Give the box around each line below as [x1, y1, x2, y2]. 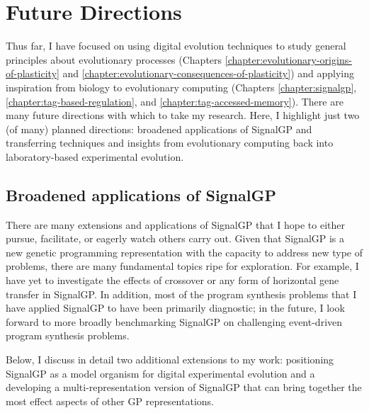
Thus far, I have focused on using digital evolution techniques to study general [6, 38, 346, 53]
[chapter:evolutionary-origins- [225, 52, 352, 67]
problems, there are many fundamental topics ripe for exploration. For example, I [6, 259, 359, 273]
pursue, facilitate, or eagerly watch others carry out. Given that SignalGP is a [6, 231, 345, 246]
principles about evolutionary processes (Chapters [6, 52, 222, 67]
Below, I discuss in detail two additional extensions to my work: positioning [6, 352, 334, 367]
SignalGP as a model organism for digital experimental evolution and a [6, 366, 315, 380]
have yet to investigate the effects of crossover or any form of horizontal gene [6, 273, 339, 288]
